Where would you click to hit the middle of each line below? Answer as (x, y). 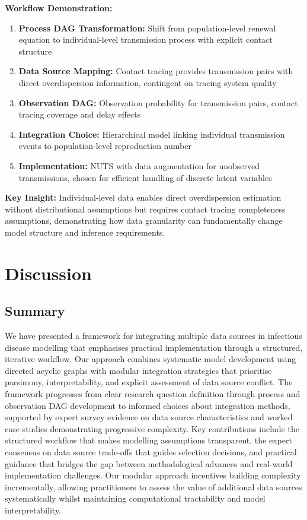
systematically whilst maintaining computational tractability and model (135, 498)
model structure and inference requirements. (85, 232)
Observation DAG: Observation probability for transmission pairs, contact (158, 102)
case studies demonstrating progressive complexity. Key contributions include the (152, 428)
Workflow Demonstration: (59, 8)
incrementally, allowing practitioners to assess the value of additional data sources (153, 486)
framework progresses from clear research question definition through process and (153, 394)
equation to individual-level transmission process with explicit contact (145, 39)
